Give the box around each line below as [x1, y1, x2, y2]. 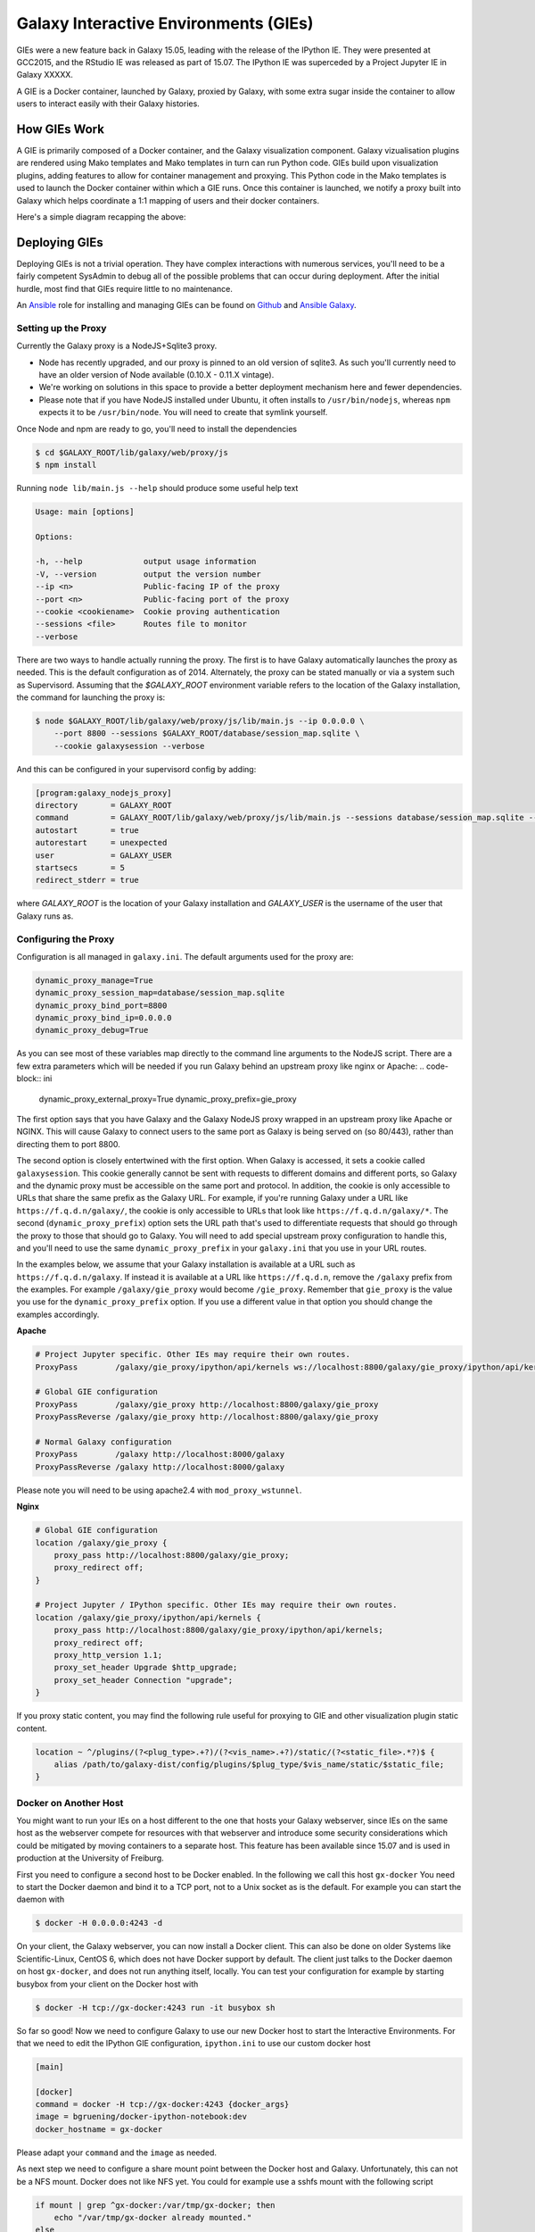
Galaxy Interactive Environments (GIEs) [16, 13, 314, 33]
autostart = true [35, 825, 140, 835]
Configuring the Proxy [16, 933, 115, 945]
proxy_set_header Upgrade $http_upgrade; [53, 1662, 238, 1673]
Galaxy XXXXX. [16, 70, 73, 80]
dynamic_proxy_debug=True [35, 1025, 149, 1036]
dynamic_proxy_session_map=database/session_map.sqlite [35, 987, 285, 998]
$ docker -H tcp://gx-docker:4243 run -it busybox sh [35, 2003, 276, 2012]
